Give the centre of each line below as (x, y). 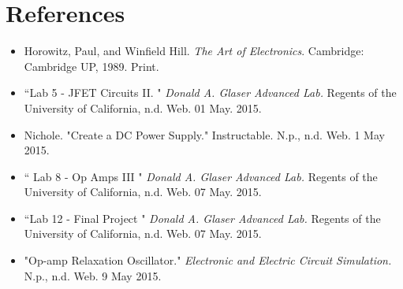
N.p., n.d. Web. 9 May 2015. (93, 275)
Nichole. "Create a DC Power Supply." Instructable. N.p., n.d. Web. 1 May (204, 134)
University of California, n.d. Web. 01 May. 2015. (143, 107)
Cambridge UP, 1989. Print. (91, 66)
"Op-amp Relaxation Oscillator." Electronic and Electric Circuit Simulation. (208, 260)
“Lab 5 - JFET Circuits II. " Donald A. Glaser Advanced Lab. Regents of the (210, 93)
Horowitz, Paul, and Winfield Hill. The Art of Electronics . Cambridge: (194, 51)
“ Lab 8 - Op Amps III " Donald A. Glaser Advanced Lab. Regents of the (201, 176)
